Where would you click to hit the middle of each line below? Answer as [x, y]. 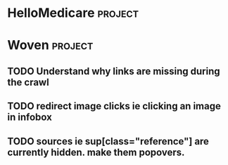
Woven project [50, 45]
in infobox [30, 117]
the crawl [28, 82]
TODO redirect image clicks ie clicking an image [114, 106]
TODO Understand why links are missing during [114, 71]
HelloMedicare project [73, 13]
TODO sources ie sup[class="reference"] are [108, 141]
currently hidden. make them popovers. [96, 152]
